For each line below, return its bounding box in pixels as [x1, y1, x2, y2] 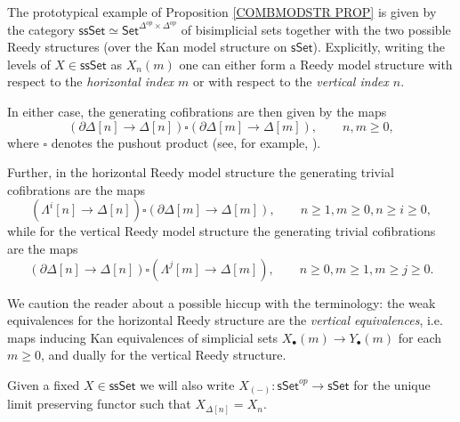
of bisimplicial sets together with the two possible [181, 20, 451, 38]
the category [7, 20, 75, 38]
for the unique [353, 375, 431, 394]
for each [398, 328, 442, 346]
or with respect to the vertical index [193, 72, 389, 91]
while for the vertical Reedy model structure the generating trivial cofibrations [7, 222, 436, 240]
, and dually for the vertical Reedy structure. [40, 345, 286, 364]
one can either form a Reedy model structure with [179, 54, 453, 73]
